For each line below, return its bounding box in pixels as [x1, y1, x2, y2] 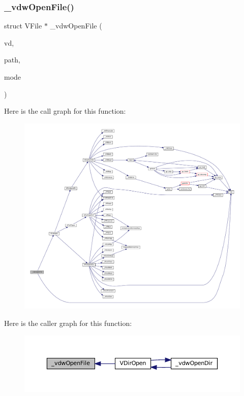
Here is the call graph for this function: [4, 106, 126, 116]
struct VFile [4, 20, 42, 31]
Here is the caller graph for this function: [4, 317, 132, 328]
